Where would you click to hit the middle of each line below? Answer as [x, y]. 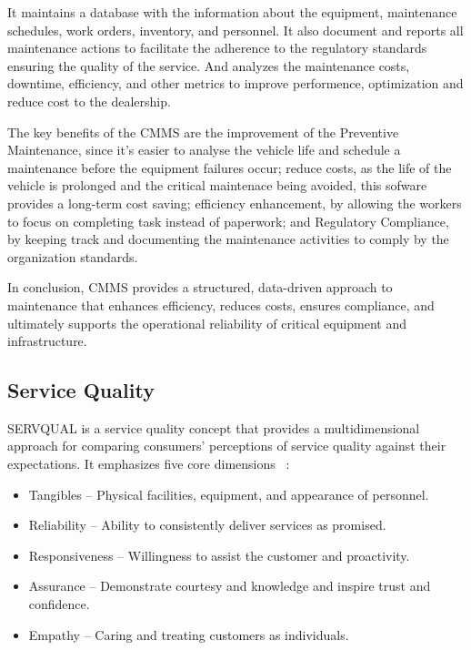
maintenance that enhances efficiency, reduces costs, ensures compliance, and [221, 305]
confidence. [59, 604]
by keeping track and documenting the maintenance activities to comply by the [228, 239]
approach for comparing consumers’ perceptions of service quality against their [227, 446]
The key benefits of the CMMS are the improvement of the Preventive [203, 132]
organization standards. [73, 256]
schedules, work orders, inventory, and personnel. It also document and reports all [235, 30]
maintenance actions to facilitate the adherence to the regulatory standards [217, 48]
